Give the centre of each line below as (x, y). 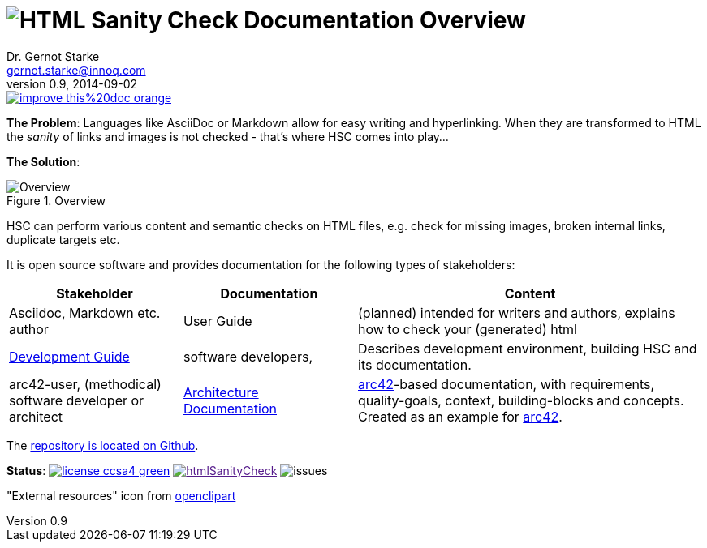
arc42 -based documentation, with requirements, (507, 384)
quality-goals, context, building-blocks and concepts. (521, 400)
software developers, (248, 356)
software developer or (77, 400)
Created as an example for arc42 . (460, 416)
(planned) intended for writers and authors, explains (517, 313)
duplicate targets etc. (63, 239)
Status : (26, 470)
